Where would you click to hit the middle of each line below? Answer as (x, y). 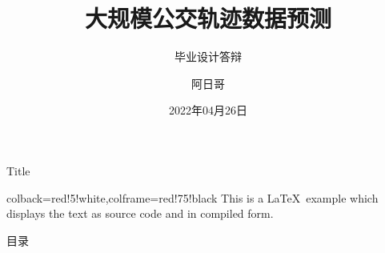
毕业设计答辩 (208, 56)
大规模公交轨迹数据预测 (208, 18)
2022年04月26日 (208, 110)
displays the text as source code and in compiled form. (140, 213)
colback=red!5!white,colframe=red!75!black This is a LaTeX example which (192, 197)
